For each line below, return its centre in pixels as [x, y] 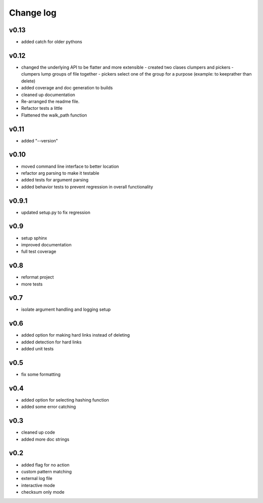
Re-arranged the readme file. [50, 101]
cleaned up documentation [48, 95]
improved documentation [46, 244]
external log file [37, 479]
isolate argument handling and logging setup [66, 309]
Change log [33, 13]
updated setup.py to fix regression [56, 212]
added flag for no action [46, 465]
